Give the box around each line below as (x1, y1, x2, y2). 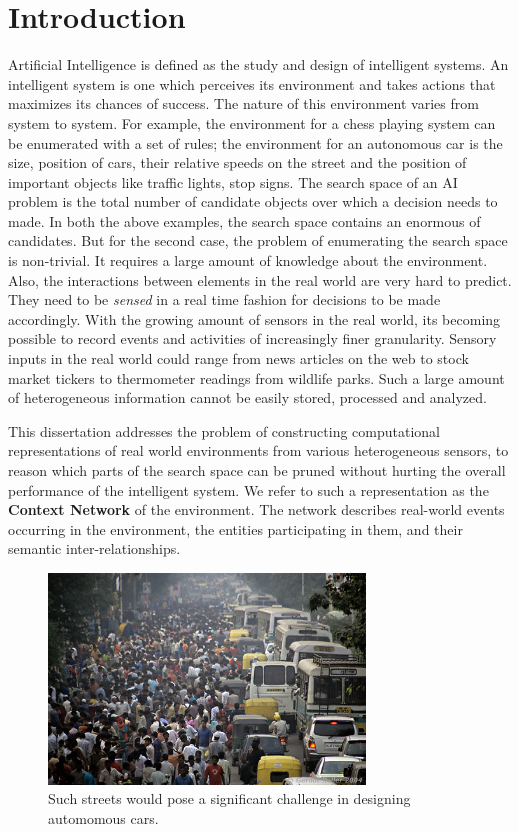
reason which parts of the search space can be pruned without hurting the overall (8, 460, 506, 480)
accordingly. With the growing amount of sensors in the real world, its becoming (8, 308, 501, 329)
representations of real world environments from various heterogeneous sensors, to (8, 440, 509, 461)
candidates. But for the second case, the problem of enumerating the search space (8, 230, 508, 251)
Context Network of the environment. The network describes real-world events (8, 499, 505, 520)
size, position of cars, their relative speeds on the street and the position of (8, 152, 467, 173)
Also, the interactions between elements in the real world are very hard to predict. (8, 269, 512, 290)
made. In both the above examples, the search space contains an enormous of (8, 210, 481, 231)
